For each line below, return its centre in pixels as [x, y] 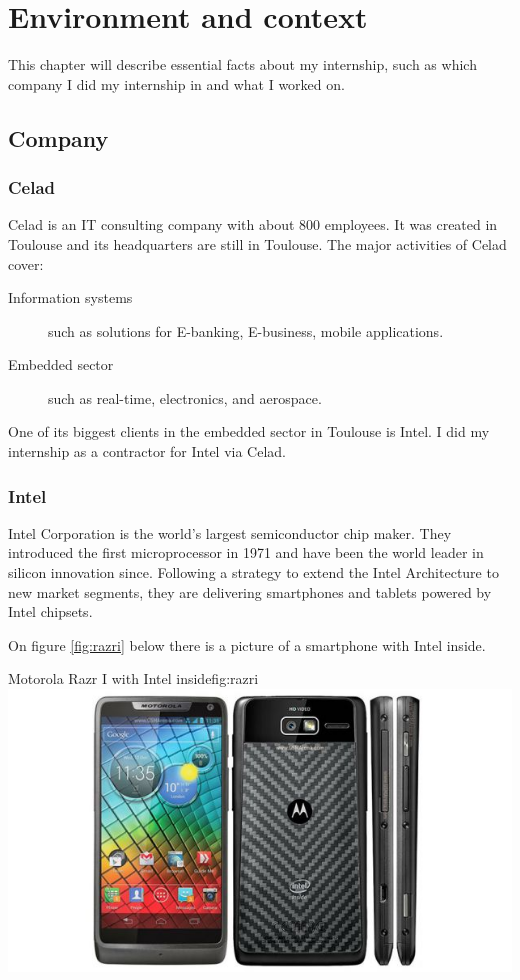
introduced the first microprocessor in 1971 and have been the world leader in [246, 552]
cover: [26, 263]
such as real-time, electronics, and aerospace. [185, 397]
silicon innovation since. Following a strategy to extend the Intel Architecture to [253, 572]
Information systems [70, 297]
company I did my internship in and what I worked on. [176, 83]
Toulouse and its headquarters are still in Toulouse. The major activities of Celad [257, 243]
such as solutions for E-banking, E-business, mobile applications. [246, 330]
